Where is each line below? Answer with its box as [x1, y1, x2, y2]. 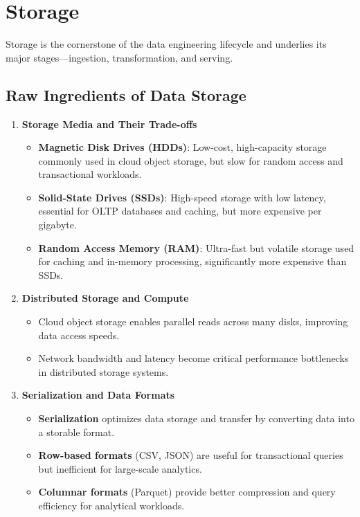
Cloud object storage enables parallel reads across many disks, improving [38, 314, 348, 329]
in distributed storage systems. [38, 364, 169, 379]
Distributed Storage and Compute [21, 291, 189, 305]
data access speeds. [38, 327, 120, 342]
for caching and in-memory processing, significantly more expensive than [38, 254, 347, 269]
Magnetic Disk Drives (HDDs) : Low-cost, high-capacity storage [38, 140, 327, 154]
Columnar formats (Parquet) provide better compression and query [38, 484, 336, 499]
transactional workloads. [38, 167, 142, 181]
